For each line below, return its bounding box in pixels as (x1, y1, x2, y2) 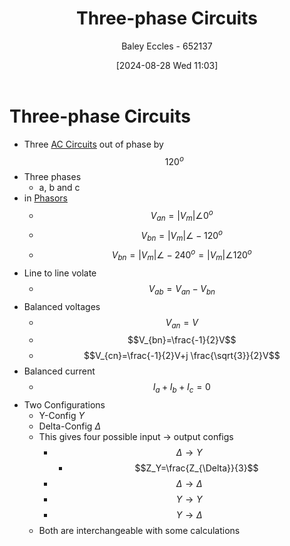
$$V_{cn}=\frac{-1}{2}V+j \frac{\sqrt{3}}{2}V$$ (83, 350, 281, 362)
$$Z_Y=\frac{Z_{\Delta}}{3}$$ (134, 462, 259, 474)
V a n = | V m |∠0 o (150, 208, 214, 224)
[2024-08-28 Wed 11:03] (115, 59, 219, 71)
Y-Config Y (38, 410, 85, 422)
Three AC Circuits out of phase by (23, 138, 164, 150)
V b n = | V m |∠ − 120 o (140, 227, 224, 244)
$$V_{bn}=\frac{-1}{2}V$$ (127, 334, 237, 346)
